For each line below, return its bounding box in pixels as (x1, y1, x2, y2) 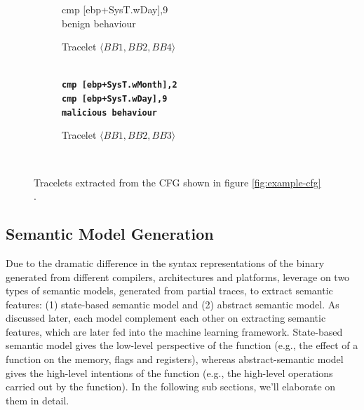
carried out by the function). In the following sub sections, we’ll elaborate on (6, 379, 336, 394)
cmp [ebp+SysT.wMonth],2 (62, 80, 177, 90)
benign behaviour (62, 15, 136, 30)
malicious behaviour (62, 107, 158, 118)
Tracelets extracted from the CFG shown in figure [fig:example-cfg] (34, 175, 321, 189)
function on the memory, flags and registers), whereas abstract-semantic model (6, 352, 344, 367)
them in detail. (6, 392, 69, 407)
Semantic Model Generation (6, 223, 214, 245)
